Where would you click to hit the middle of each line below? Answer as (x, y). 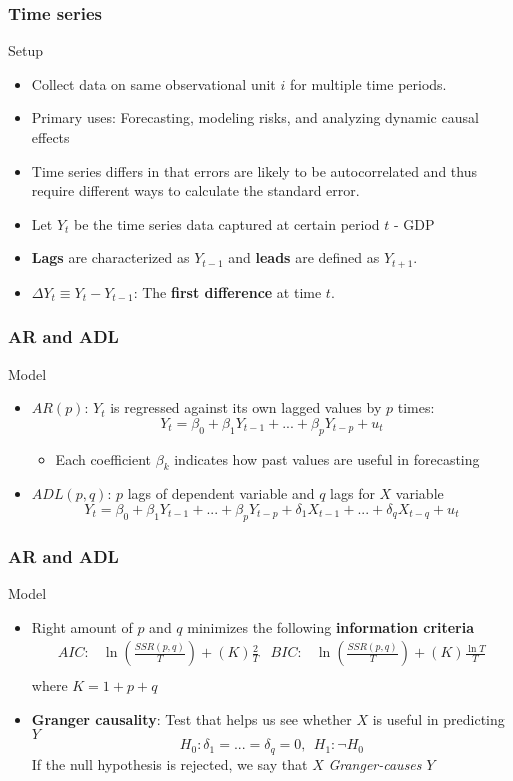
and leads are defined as (304, 257)
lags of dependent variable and (221, 493)
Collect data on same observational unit (153, 83)
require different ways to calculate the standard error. (195, 190)
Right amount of (82, 626)
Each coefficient (103, 458)
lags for (352, 493)
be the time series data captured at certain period (227, 223)
